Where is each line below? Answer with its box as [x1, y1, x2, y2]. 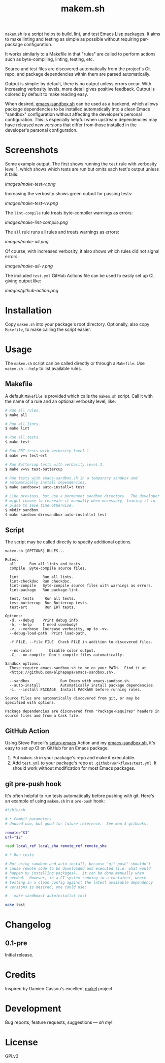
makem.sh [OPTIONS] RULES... [5, 548, 65, 554]
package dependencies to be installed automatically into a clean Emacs [5, 106, 150, 112]
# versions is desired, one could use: [5, 885, 87, 890]
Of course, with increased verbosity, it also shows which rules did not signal [5, 248, 160, 254]
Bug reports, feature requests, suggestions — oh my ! [5, 1019, 113, 1025]
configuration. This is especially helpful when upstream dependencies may [5, 117, 158, 123]
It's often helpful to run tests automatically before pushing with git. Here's [5, 793, 155, 798]
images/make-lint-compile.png [5, 219, 68, 225]
